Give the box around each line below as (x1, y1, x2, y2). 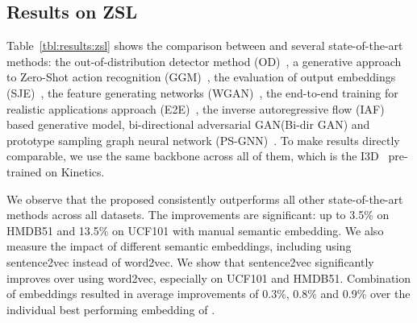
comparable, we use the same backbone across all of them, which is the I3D (6, 147, 379, 164)
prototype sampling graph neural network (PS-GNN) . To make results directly (6, 131, 400, 148)
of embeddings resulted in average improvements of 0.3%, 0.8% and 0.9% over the (6, 285, 411, 302)
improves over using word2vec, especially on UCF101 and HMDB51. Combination (6, 269, 411, 286)
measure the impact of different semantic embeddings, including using (6, 238, 352, 255)
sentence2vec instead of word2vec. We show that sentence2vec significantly (6, 253, 374, 270)
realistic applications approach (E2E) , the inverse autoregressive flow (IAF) (6, 100, 385, 117)
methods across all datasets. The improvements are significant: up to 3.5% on (6, 206, 390, 223)
